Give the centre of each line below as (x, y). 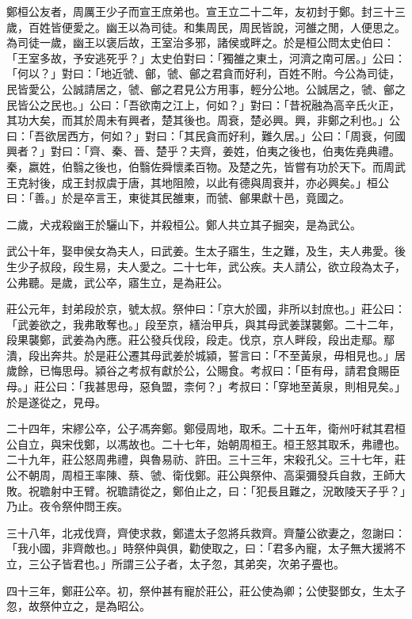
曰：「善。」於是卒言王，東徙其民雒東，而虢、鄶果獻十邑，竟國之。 (178, 198)
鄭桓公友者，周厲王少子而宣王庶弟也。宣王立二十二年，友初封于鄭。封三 (195, 11)
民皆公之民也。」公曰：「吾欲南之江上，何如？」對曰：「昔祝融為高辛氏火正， (203, 104)
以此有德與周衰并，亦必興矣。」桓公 (297, 182)
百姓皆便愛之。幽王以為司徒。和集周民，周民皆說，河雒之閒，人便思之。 (217, 27)
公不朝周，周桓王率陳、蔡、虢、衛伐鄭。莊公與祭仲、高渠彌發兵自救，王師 (200, 475)
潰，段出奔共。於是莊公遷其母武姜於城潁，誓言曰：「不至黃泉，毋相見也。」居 (206, 355)
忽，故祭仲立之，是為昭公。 (78, 606)
